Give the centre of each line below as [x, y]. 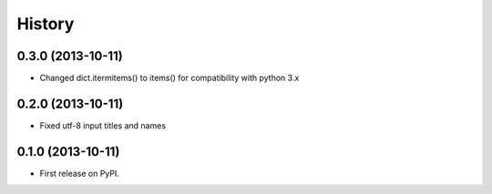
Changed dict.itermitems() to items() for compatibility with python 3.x [169, 78]
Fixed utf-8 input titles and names [103, 125]
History [46, 24]
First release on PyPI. [80, 173]
